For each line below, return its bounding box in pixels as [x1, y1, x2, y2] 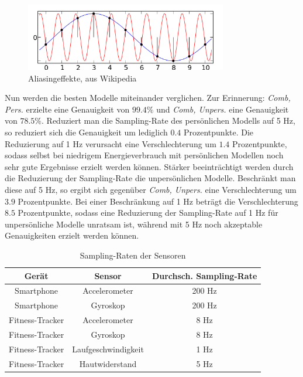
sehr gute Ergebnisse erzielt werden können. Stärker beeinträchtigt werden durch [5, 160, 294, 172]
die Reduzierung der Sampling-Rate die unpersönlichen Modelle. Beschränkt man [5, 172, 296, 184]
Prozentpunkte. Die [184, 125, 254, 138]
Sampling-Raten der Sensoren [80, 249, 186, 261]
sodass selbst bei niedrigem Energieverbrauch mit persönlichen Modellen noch [5, 149, 284, 161]
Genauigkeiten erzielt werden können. [5, 229, 139, 242]
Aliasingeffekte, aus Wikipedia [28, 72, 137, 84]
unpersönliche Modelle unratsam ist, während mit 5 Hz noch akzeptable [5, 218, 263, 230]
